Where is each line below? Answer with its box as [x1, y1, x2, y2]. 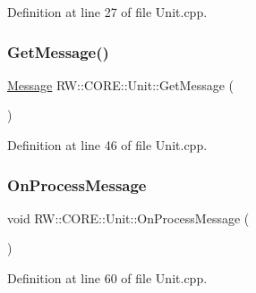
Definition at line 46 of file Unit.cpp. [7, 136, 208, 154]
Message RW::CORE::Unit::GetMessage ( [7, 75, 234, 94]
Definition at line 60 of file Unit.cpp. [7, 269, 208, 287]
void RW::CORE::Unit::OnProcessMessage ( [7, 208, 250, 227]
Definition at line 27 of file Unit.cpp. [7, 3, 208, 21]
